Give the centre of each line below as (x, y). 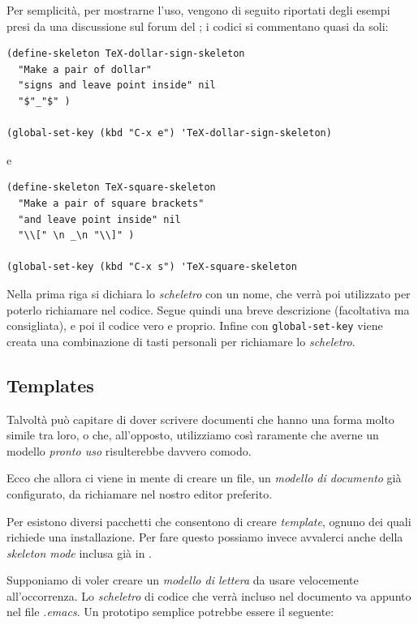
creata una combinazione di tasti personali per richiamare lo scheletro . (181, 341)
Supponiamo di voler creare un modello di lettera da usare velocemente (183, 580)
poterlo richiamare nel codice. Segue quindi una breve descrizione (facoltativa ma (208, 309)
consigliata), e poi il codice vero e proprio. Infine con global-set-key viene (195, 325)
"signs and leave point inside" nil (117, 86)
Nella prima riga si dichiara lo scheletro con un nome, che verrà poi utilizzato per (209, 293)
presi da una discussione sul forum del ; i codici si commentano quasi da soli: (198, 26)
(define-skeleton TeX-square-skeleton (111, 188)
